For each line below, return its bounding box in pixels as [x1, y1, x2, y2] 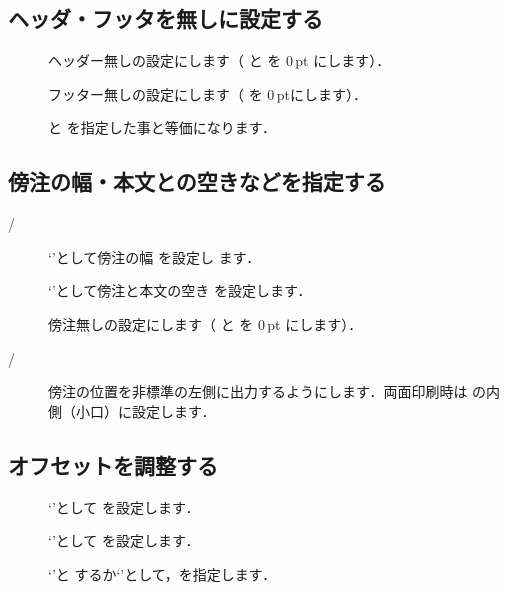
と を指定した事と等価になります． [48, 117, 277, 138]
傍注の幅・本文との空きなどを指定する [8, 166, 386, 197]
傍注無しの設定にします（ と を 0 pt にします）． [48, 313, 363, 334]
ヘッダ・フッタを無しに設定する [8, 3, 323, 34]
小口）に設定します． [75, 400, 216, 421]
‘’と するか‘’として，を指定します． [48, 563, 277, 584]
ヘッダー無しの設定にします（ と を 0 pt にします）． [48, 50, 391, 71]
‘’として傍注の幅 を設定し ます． [48, 246, 261, 267]
